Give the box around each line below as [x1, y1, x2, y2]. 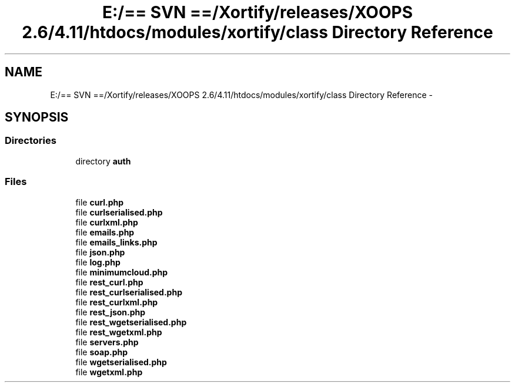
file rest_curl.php [75, 277, 143, 287]
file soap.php [75, 346, 128, 357]
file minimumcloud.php [75, 267, 168, 277]
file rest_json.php [75, 307, 146, 317]
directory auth [75, 156, 131, 166]
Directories [5, 134, 56, 147]
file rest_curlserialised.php [75, 287, 182, 297]
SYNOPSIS [5, 110, 69, 125]
